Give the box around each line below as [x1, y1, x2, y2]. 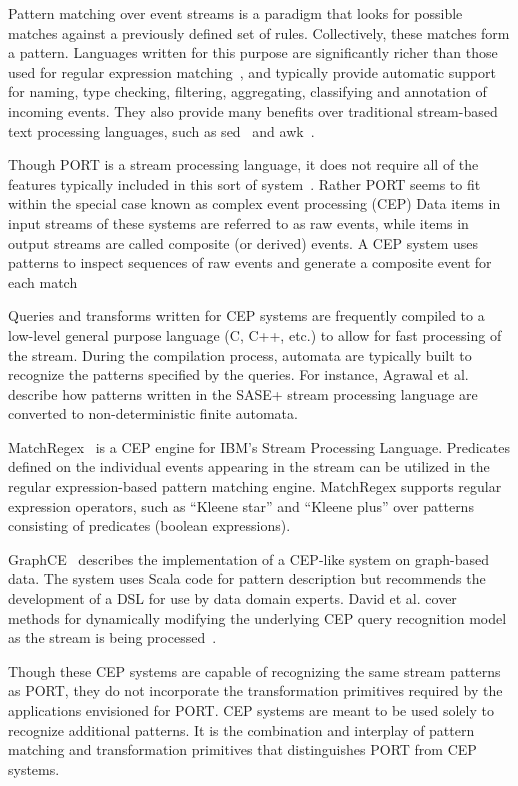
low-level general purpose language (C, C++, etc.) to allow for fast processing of [8, 324, 502, 345]
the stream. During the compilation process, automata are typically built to [8, 344, 472, 365]
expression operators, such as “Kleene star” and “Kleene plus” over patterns [8, 495, 474, 516]
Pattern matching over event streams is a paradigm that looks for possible [8, 3, 463, 23]
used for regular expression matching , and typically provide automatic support [8, 61, 496, 82]
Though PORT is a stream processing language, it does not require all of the [8, 154, 479, 175]
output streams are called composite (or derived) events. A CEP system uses [8, 232, 479, 253]
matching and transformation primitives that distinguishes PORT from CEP [8, 739, 477, 760]
